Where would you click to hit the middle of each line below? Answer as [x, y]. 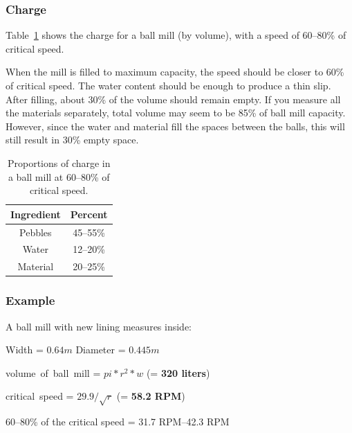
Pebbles [36, 232]
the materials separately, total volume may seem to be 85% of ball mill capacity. [176, 113]
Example [30, 300]
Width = [25, 350]
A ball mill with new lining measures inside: [99, 326]
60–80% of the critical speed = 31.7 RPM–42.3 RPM [118, 422]
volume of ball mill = [53, 372]
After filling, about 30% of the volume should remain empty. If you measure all [173, 99]
